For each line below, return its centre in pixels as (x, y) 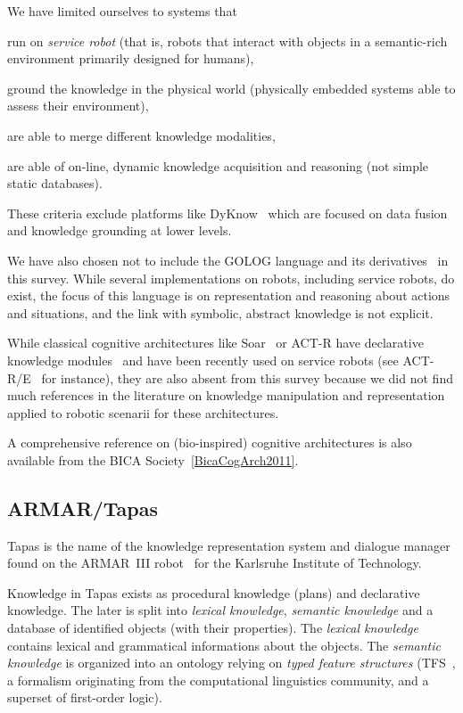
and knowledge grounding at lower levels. (120, 230)
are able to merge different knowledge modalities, (141, 135)
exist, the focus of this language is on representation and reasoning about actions (229, 295)
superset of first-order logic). (85, 697)
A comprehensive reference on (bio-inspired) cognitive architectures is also (210, 443)
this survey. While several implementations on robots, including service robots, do (231, 278)
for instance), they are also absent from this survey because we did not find (247, 377)
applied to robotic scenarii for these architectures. (143, 412)
